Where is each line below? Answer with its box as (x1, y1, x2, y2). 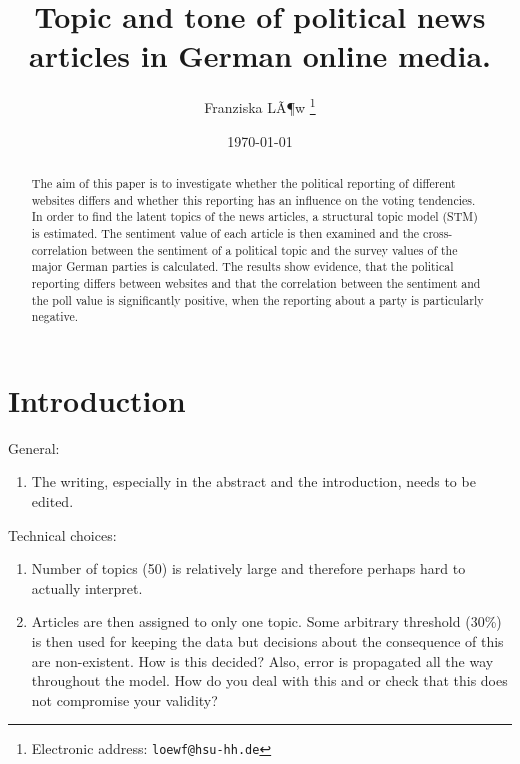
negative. (31, 308, 79, 325)
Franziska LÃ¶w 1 (204, 94, 316, 117)
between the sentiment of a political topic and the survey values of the (91, 241, 458, 258)
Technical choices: (8, 524, 117, 545)
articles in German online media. (28, 35, 491, 76)
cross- (423, 224, 453, 241)
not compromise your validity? (31, 689, 218, 710)
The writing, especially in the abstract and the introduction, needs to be (31, 471, 476, 492)
